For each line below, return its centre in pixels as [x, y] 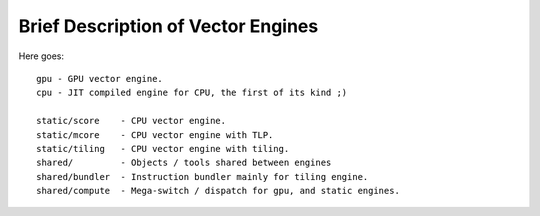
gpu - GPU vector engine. [100, 78]
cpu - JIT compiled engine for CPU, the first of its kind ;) [192, 93]
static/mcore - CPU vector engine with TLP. [155, 134]
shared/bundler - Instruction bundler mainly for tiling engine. [202, 176]
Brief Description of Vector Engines [168, 26]
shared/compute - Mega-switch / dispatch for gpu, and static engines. [218, 191]
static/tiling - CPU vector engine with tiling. [163, 148]
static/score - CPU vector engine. [131, 121]
